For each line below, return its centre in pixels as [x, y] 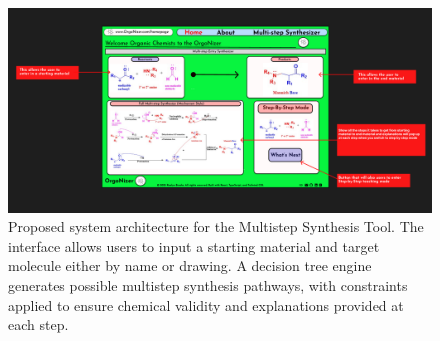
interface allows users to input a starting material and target [194, 245]
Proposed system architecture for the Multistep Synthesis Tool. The [216, 226]
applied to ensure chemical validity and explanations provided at [206, 304]
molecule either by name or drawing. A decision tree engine [190, 265]
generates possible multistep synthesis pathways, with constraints [208, 284]
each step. [38, 324]
